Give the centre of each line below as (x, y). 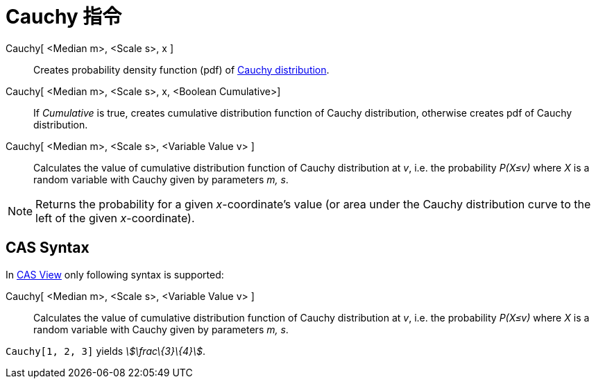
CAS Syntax (48, 248)
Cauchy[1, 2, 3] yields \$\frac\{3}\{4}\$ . (105, 351)
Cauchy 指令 (64, 17)
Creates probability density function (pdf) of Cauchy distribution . (181, 69)
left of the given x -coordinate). (115, 218)
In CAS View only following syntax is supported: (115, 274)
